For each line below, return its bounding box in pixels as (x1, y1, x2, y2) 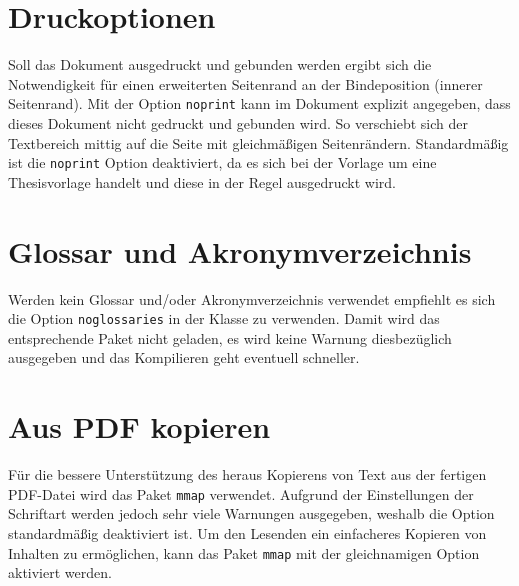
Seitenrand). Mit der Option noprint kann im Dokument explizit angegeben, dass (8, 93, 511, 114)
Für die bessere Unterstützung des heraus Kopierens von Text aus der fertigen (8, 464, 487, 485)
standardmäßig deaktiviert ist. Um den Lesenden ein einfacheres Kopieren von (8, 522, 487, 543)
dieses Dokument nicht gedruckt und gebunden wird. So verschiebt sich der (8, 112, 468, 133)
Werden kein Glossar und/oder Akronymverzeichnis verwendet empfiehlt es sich (8, 288, 496, 309)
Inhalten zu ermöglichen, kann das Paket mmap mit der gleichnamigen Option (8, 542, 480, 563)
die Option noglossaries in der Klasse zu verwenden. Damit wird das (8, 308, 440, 329)
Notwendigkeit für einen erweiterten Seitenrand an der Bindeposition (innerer (8, 73, 483, 94)
